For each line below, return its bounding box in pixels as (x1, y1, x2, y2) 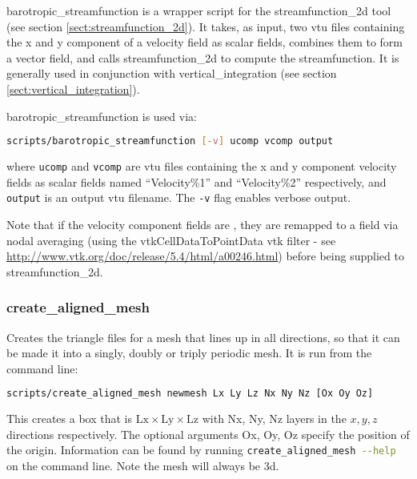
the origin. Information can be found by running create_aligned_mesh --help (6, 441, 396, 458)
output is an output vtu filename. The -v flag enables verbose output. (6, 189, 351, 206)
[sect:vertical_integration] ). (6, 80, 140, 97)
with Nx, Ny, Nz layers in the (202, 410, 347, 427)
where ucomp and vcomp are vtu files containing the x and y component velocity (6, 158, 397, 175)
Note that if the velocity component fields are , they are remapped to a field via (6, 215, 399, 232)
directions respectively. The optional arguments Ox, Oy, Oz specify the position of (6, 425, 410, 442)
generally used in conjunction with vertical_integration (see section (6, 65, 337, 82)
